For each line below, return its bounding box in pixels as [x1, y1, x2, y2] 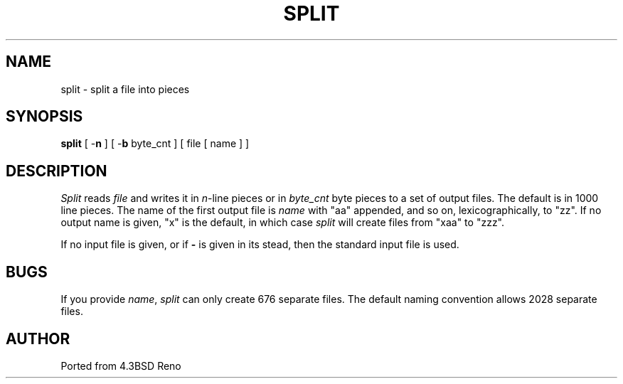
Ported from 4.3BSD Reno [60, 359, 181, 372]
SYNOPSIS [6, 107, 83, 126]
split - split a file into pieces [60, 82, 190, 95]
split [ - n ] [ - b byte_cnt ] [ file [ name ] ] [60, 137, 250, 150]
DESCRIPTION [6, 161, 107, 180]
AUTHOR [6, 329, 70, 348]
